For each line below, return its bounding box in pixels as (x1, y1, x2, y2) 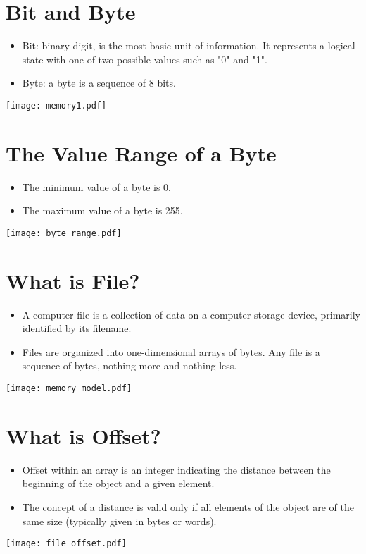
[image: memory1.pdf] (6, 100, 107, 111)
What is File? (6, 266, 140, 295)
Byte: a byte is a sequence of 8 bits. (22, 75, 176, 90)
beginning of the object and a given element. (22, 476, 215, 491)
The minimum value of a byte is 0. (22, 179, 172, 194)
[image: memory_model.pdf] (6, 383, 132, 394)
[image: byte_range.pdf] (6, 228, 122, 238)
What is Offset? (6, 421, 161, 450)
